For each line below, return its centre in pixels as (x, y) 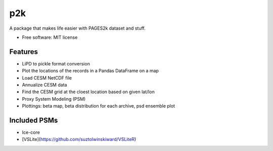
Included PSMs (34, 120)
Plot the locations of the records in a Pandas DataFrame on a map (90, 71)
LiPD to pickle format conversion (56, 63)
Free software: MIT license (50, 37)
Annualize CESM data (44, 85)
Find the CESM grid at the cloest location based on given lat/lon (88, 92)
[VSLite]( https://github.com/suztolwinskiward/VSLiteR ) (79, 139)
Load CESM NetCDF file (47, 78)
